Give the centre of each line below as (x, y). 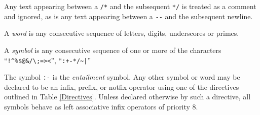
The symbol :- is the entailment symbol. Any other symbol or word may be (122, 77)
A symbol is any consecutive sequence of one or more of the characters (113, 50)
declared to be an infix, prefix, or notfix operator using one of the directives (122, 87)
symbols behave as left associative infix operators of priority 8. (101, 106)
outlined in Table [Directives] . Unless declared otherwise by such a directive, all (127, 97)
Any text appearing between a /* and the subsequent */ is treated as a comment (130, 6)
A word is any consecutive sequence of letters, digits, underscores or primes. (122, 33)
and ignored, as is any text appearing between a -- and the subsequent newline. (128, 16)
